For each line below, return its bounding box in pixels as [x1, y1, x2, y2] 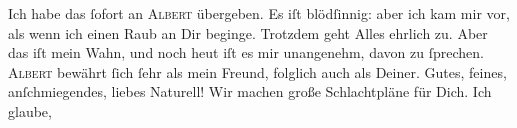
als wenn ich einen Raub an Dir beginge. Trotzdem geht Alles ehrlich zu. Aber [8, 22, 488, 43]
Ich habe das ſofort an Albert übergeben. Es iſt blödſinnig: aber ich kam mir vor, [8, 3, 510, 23]
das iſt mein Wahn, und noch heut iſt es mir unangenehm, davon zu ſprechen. [8, 42, 484, 63]
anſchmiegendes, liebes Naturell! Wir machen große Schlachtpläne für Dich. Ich [8, 81, 492, 102]
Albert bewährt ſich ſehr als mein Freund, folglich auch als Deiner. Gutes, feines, [8, 61, 507, 82]
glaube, [8, 100, 52, 121]
